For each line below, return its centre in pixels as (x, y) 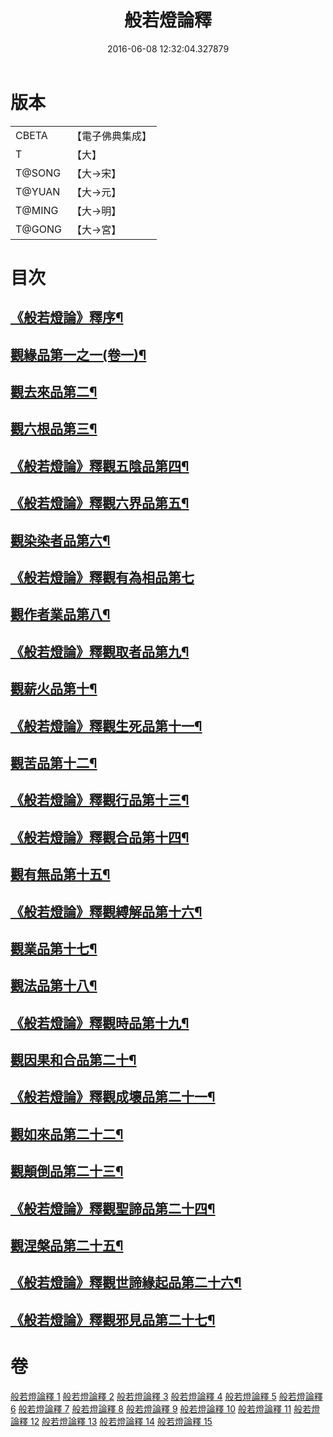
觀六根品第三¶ (54, 429)
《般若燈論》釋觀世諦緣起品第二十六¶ (126, 1282)
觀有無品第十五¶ (60, 874)
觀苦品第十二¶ (54, 762)
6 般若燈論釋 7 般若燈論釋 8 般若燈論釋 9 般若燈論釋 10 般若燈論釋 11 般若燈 (165, 1408)
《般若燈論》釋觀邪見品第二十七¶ (113, 1319)
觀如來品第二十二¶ (67, 1134)
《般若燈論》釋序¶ (67, 317)
